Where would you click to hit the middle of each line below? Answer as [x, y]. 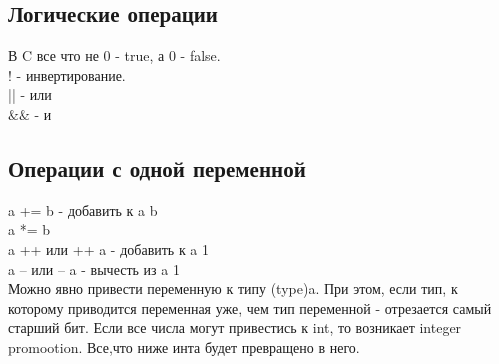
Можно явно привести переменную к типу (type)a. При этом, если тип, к [233, 288]
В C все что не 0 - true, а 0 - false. [114, 55]
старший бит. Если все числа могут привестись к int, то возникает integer [235, 327]
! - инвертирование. [67, 74]
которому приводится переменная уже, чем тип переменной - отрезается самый [250, 307]
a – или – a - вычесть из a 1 [94, 268]
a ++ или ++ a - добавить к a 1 [109, 248]
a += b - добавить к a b [83, 209]
